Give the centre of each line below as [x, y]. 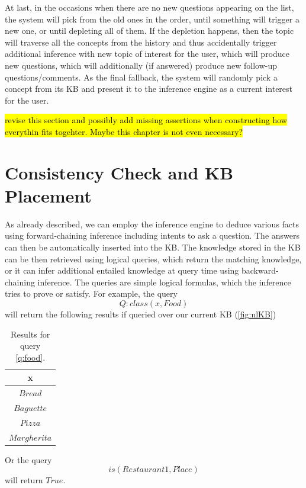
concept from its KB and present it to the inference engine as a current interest [149, 89]
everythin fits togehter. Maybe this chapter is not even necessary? [124, 131]
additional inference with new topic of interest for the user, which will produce [147, 54]
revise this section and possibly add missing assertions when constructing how [146, 120]
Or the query [28, 459]
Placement [48, 195]
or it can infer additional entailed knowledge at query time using [122, 270]
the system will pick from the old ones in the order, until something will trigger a [152, 19]
